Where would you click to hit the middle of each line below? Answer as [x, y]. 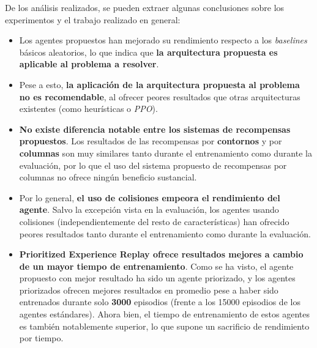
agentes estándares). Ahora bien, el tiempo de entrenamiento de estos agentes [164, 314]
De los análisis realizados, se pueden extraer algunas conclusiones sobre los [145, 7]
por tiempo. [41, 338]
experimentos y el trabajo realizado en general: [93, 19]
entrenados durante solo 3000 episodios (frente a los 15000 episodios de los [160, 302]
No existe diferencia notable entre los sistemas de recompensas [155, 129]
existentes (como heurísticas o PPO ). [88, 109]
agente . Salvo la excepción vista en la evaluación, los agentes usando [149, 209]
